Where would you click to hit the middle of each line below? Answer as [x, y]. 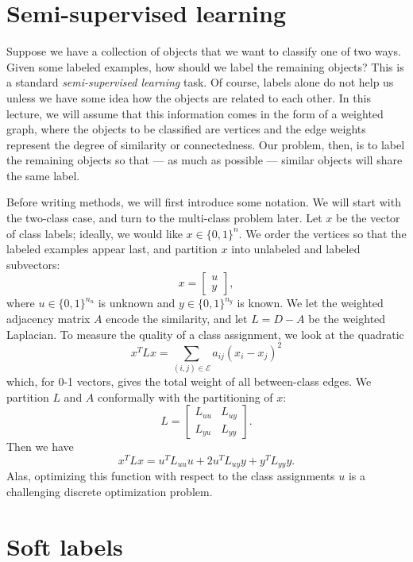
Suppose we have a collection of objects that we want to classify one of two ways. [204, 51]
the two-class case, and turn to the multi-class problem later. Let [164, 218]
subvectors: [33, 264]
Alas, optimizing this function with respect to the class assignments [171, 476]
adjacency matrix [48, 319]
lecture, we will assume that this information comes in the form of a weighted [195, 113]
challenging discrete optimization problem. [110, 491]
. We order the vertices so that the [322, 233]
